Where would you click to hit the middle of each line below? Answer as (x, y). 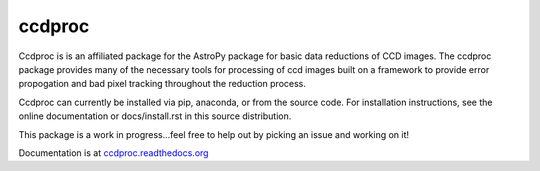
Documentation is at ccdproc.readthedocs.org (113, 152)
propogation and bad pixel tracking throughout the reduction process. (162, 84)
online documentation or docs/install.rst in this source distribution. (155, 116)
